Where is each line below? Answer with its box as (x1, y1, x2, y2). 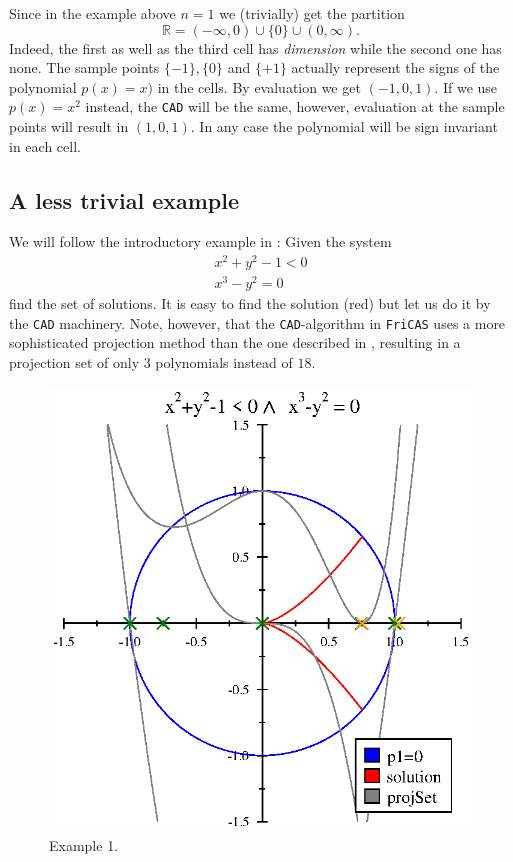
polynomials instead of (155, 352, 293, 373)
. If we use (434, 76, 498, 97)
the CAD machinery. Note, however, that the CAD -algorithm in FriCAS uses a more (9, 312, 506, 333)
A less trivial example (9, 184, 239, 215)
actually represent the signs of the (291, 57, 500, 78)
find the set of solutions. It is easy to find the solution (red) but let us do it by (9, 293, 491, 314)
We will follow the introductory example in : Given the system (9, 231, 392, 252)
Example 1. (49, 834, 119, 855)
